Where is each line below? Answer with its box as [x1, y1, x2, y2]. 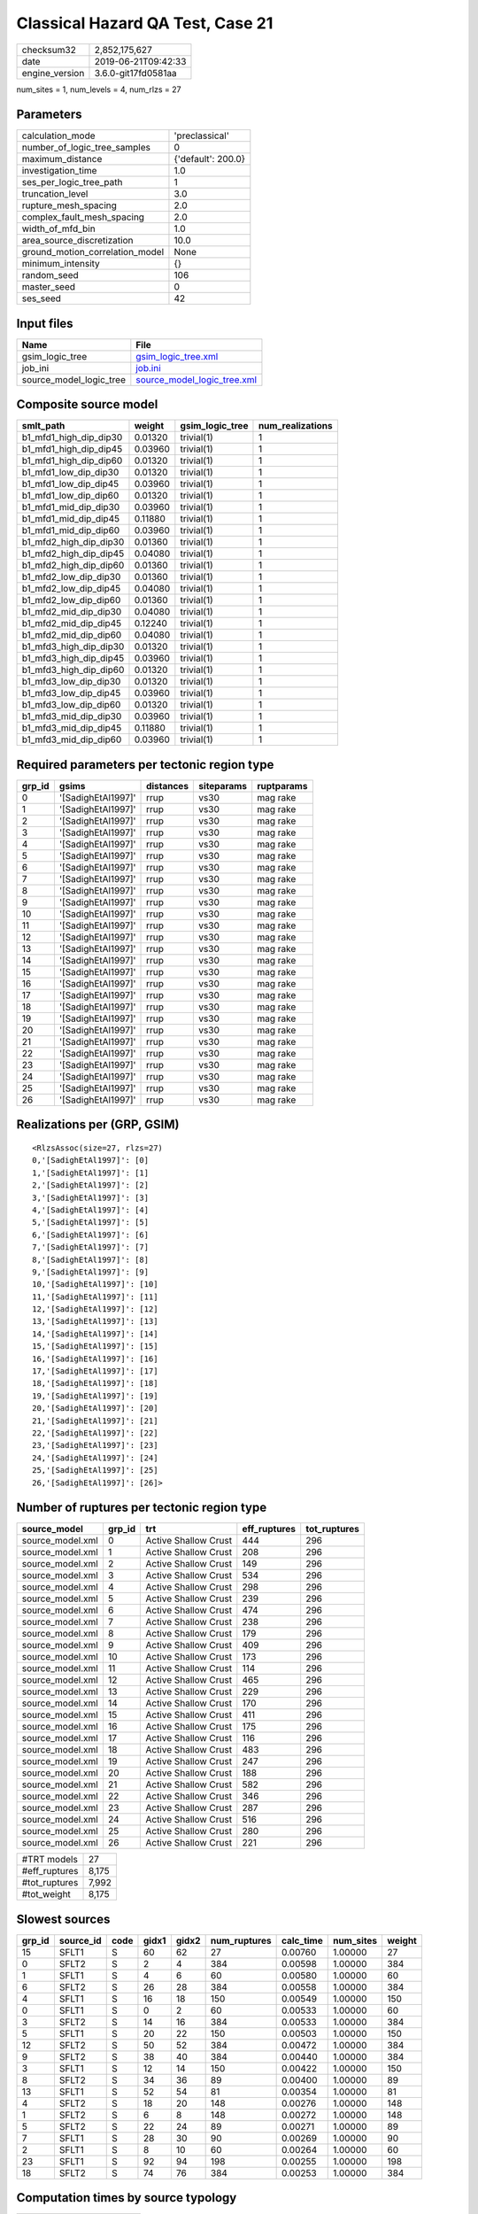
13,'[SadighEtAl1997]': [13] [32, 1316, 158, 1327]
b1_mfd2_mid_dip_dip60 [21, 629, 122, 641]
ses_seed [21, 292, 62, 305]
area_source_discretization [21, 235, 134, 247]
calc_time [281, 1934, 323, 1947]
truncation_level [21, 188, 89, 200]
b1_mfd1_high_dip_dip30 [21, 431, 123, 444]
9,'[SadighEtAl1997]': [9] [32, 1266, 150, 1277]
